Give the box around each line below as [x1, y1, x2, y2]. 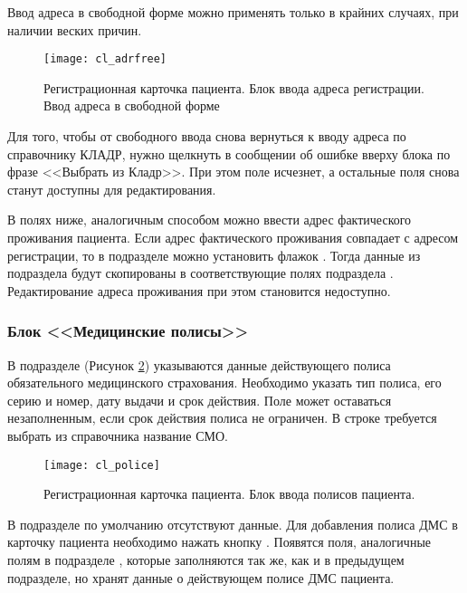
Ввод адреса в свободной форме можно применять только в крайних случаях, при [7, 3, 459, 21]
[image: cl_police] [43, 458, 160, 472]
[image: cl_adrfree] [43, 53, 167, 66]
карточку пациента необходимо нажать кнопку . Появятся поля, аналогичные [7, 532, 432, 551]
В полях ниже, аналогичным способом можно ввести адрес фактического [7, 210, 412, 229]
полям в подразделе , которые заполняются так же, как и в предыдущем [7, 550, 405, 569]
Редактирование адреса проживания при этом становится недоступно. [7, 281, 391, 300]
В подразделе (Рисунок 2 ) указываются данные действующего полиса [7, 355, 391, 374]
